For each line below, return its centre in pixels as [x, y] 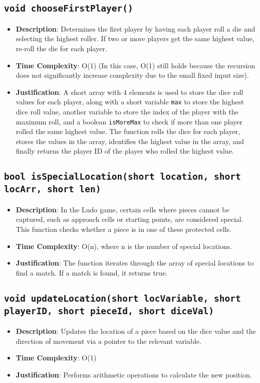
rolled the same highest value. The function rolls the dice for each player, [128, 131]
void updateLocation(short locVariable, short [122, 298]
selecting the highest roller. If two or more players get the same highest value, [135, 38]
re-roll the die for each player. [61, 48]
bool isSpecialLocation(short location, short [122, 177]
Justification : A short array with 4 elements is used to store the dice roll [129, 92]
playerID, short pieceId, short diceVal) [109, 311]
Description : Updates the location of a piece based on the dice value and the [136, 331]
